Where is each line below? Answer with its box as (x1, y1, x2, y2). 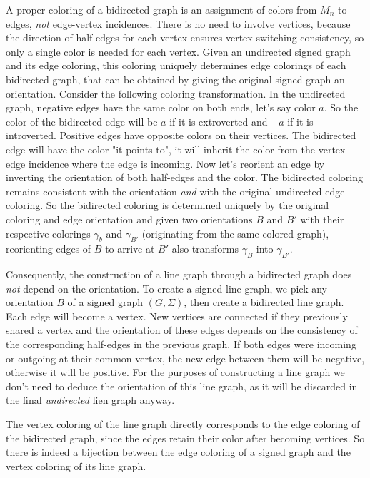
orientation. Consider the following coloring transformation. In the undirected (6, 86, 346, 101)
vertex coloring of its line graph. (6, 458, 146, 473)
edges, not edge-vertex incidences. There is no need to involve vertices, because (6, 16, 351, 31)
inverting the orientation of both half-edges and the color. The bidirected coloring (6, 170, 364, 185)
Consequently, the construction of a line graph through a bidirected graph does (6, 267, 352, 282)
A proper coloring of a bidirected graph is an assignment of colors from (6, 2, 317, 16)
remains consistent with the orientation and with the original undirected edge (6, 183, 345, 198)
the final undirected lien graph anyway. (6, 392, 175, 407)
